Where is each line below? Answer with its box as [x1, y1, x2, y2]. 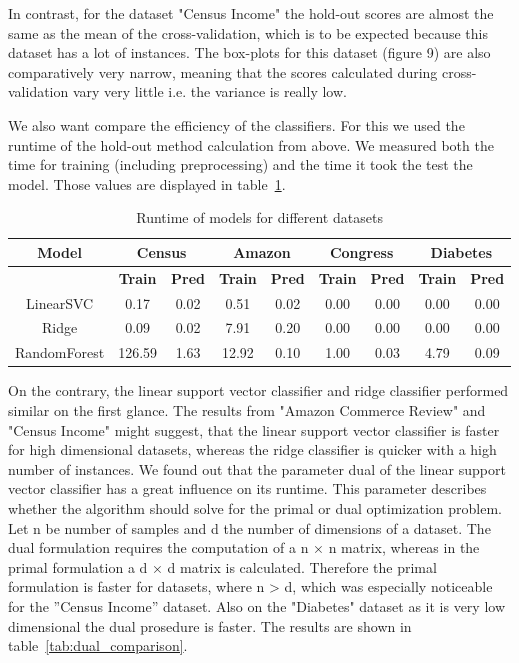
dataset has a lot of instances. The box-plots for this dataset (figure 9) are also [8, 42, 491, 63]
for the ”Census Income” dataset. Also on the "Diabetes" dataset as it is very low [8, 595, 505, 616]
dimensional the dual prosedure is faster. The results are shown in [8, 615, 412, 636]
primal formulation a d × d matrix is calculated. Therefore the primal [8, 556, 437, 577]
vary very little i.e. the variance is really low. [72, 81, 347, 102]
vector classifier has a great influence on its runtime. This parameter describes [8, 478, 487, 499]
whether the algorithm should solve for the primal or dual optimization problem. [8, 497, 502, 518]
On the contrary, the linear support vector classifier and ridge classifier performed [8, 380, 509, 401]
